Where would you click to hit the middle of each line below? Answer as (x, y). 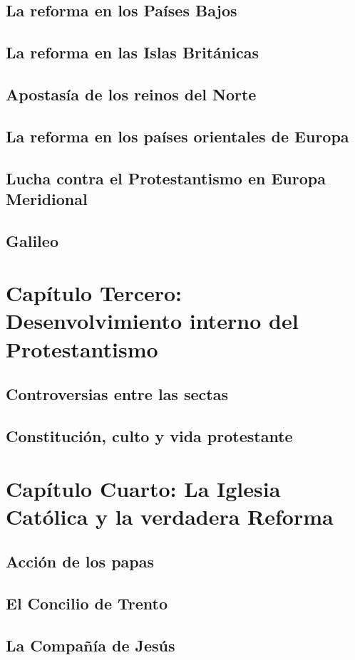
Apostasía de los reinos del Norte (131, 94)
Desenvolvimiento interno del (152, 321)
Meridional (47, 198)
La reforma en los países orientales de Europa (177, 136)
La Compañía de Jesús (91, 645)
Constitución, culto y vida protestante (149, 436)
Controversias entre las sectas (117, 394)
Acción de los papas (80, 561)
